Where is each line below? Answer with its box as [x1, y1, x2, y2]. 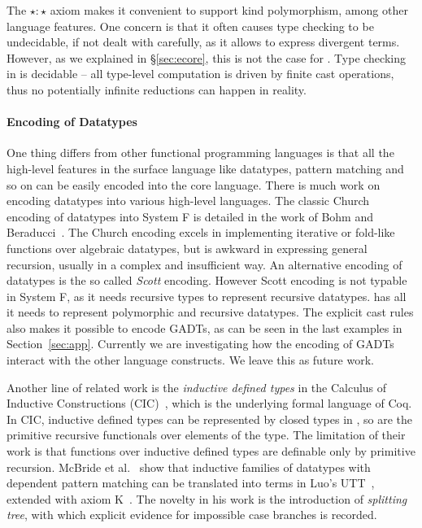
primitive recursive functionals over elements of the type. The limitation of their [7, 426, 406, 443]
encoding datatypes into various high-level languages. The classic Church [7, 192, 370, 209]
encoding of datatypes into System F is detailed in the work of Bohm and [7, 207, 373, 225]
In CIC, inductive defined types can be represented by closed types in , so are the [7, 410, 413, 427]
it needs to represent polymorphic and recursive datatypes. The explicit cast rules [7, 303, 414, 321]
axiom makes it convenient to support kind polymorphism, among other [50, 2, 408, 18]
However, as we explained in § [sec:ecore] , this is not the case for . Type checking [7, 49, 406, 66]
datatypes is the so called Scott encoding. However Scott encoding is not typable [7, 272, 407, 289]
